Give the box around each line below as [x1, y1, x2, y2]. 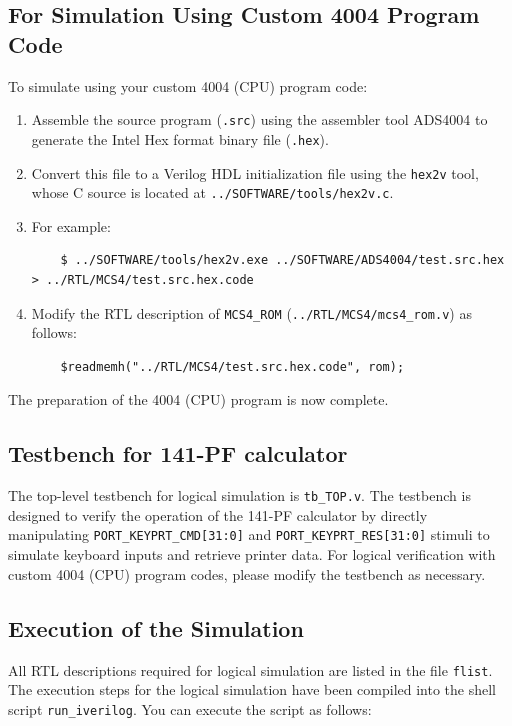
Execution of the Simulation [8, 612, 304, 643]
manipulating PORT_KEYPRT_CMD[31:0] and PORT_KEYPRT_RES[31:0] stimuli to [8, 524, 490, 545]
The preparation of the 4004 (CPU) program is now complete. [8, 389, 389, 410]
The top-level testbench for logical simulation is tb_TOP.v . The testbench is [8, 485, 471, 506]
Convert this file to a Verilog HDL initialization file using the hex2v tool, [31, 162, 479, 183]
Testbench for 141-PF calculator [8, 438, 348, 469]
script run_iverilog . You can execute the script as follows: [8, 698, 372, 719]
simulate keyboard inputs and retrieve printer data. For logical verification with [8, 544, 496, 565]
